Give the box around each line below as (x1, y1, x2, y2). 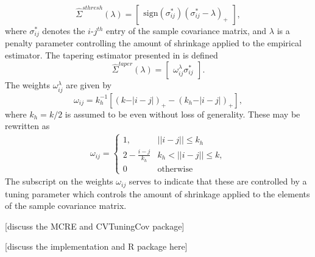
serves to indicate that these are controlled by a (129, 175, 307, 188)
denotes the (42, 24, 85, 37)
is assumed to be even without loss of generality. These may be (65, 107, 300, 120)
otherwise (157, 164, 193, 174)
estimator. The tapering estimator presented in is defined (5, 49, 218, 62)
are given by (66, 79, 111, 91)
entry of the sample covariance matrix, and (106, 24, 267, 37)
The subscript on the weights (5, 175, 113, 188)
